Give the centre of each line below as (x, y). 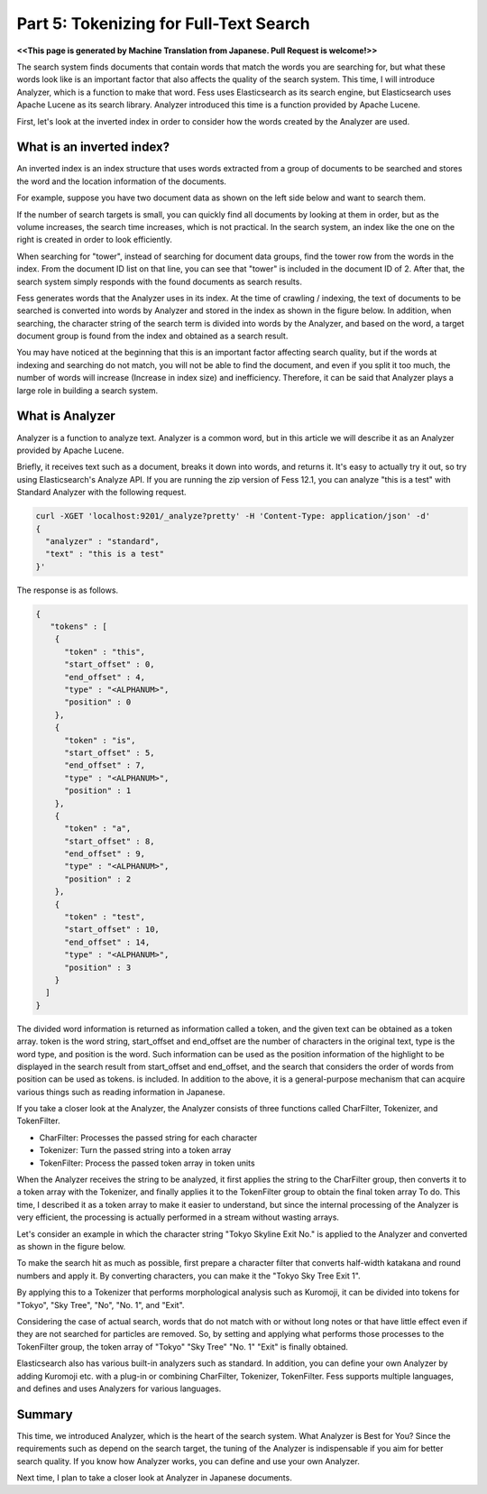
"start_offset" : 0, (110, 664)
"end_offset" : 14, (107, 942)
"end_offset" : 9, (105, 854)
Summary (45, 1414)
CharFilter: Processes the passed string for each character (148, 1138)
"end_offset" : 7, (105, 765)
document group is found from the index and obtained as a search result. (152, 336)
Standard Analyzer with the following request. (101, 493)
